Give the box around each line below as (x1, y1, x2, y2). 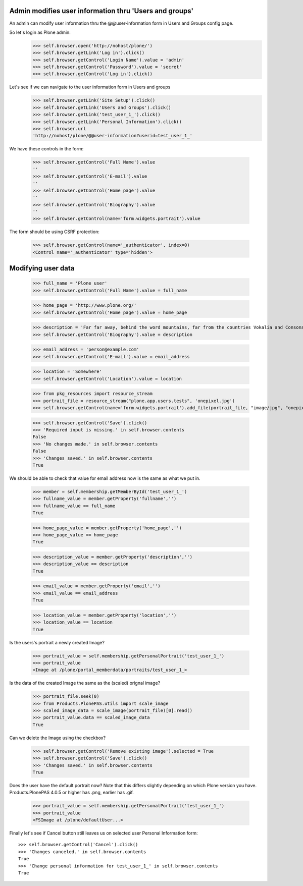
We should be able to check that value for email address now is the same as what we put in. (9, 475, 200, 481)
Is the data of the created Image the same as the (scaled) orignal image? (9, 680, 161, 686)
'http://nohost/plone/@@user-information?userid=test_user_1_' (32, 133, 193, 139)
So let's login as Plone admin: (9, 29, 71, 35)
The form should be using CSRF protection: (9, 229, 99, 235)
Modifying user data (9, 264, 75, 272)
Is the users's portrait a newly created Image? (9, 639, 105, 645)
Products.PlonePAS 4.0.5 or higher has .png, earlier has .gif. (9, 790, 134, 796)
